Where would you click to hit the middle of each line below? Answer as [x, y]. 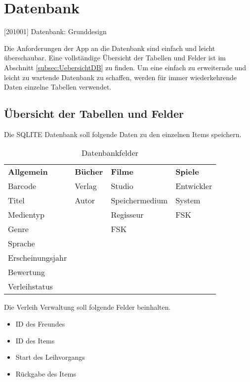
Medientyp [26, 215]
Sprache [21, 243]
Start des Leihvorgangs [50, 357]
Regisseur [127, 215]
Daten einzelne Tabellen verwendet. [58, 87]
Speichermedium [139, 200]
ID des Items [35, 340]
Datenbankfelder [110, 153]
